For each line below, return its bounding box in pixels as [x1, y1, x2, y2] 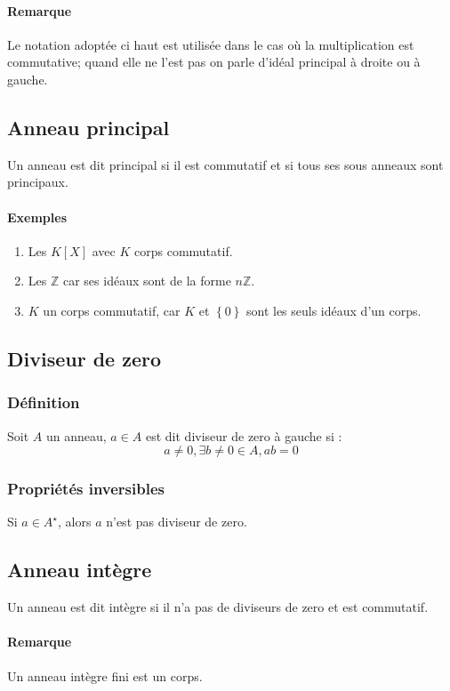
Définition [7, 391, 80, 414]
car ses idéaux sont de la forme [62, 271, 231, 290]
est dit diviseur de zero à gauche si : [145, 426, 342, 445]
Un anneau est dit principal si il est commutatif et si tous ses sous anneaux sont [7, 155, 444, 173]
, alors [58, 512, 92, 531]
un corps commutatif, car [43, 301, 181, 319]
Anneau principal [7, 113, 170, 141]
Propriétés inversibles [7, 478, 165, 500]
